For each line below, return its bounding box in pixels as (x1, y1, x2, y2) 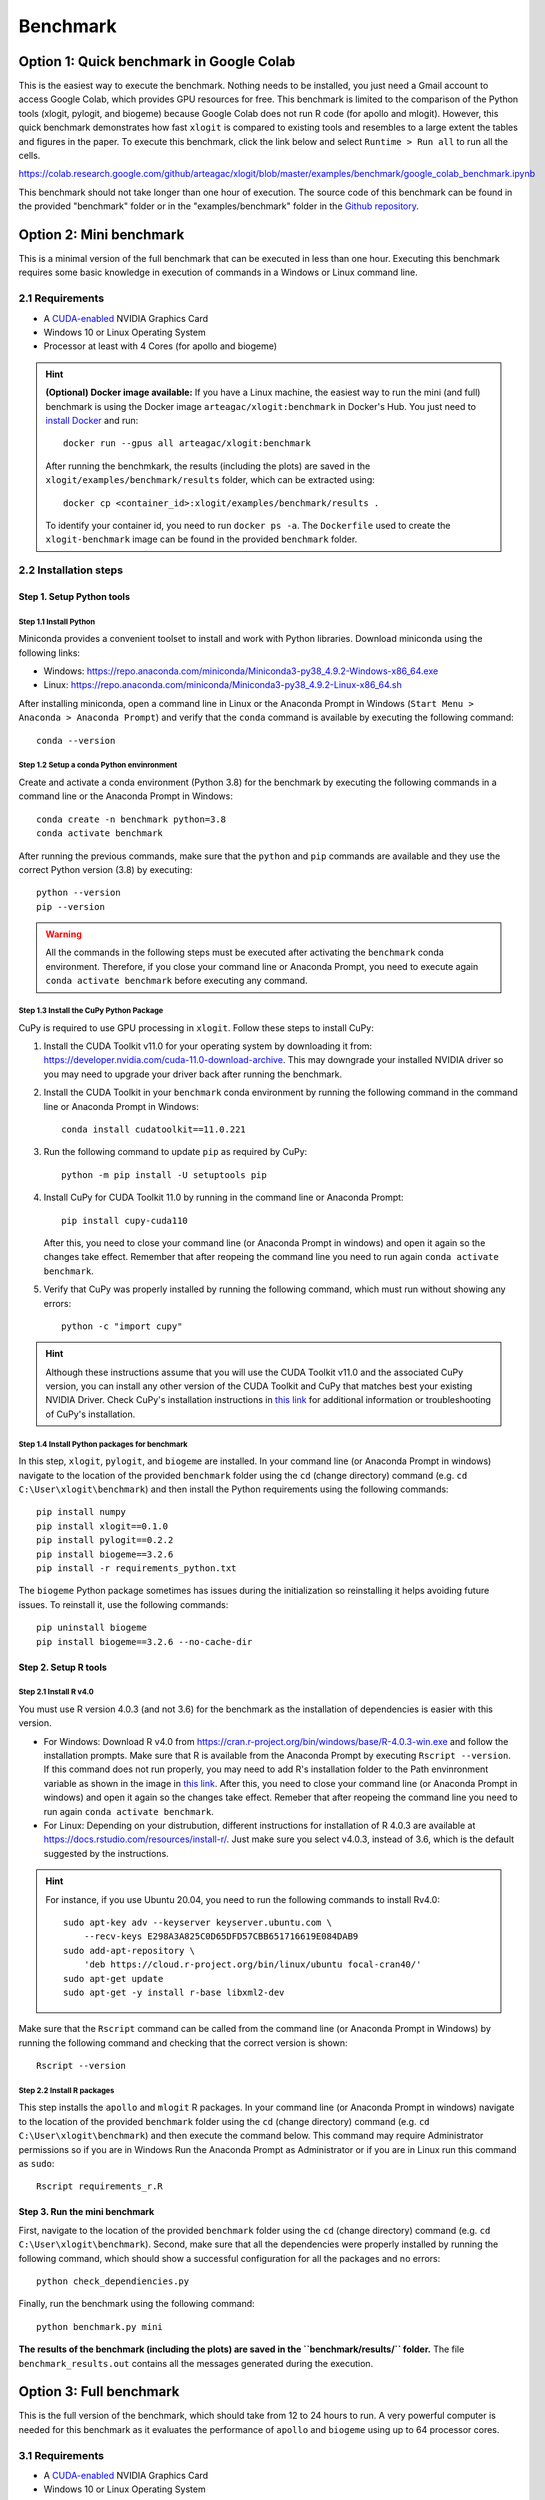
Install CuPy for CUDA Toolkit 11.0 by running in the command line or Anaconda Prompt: (43, 1191, 404, 1204)
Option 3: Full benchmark (18, 2383, 180, 2400)
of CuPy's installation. (45, 1408, 136, 1420)
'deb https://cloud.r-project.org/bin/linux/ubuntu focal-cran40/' (83, 1959, 422, 1970)
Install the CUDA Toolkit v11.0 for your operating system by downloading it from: (43, 1040, 373, 1052)
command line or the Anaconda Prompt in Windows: (18, 790, 234, 802)
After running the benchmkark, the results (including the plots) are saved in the (45, 460, 371, 472)
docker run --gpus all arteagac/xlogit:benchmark (63, 438, 312, 449)
